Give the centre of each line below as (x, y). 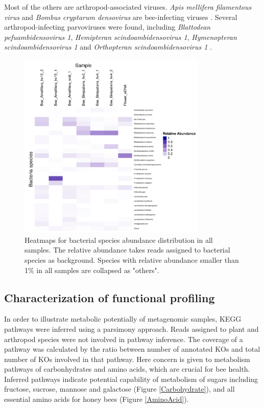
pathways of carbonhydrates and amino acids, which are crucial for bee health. (127, 369)
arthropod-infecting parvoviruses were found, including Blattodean (107, 27)
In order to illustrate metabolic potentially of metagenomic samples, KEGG (123, 319)
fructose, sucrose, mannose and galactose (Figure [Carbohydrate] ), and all (119, 389)
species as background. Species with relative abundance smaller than (132, 259)
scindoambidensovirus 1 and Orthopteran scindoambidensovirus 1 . (108, 47)
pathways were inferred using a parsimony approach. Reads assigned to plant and (131, 328)
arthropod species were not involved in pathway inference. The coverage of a (124, 339)
